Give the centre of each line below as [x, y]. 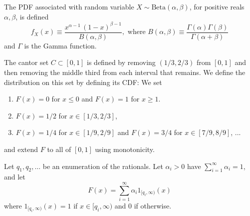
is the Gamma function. [60, 45]
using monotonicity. [125, 149]
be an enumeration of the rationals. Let [103, 166]
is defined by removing [121, 62]
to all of [59, 149]
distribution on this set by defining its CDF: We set [83, 82]
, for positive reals [217, 6]
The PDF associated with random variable [69, 6]
